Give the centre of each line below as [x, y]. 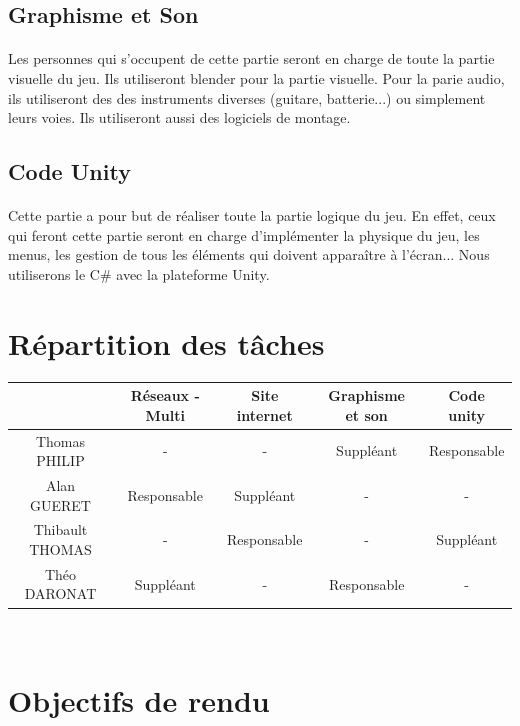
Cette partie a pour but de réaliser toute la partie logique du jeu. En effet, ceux [252, 215]
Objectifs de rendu [139, 700]
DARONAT [60, 593]
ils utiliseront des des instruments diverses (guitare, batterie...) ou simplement [247, 97]
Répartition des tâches [166, 342]
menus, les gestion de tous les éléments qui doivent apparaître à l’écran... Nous [249, 254]
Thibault [60, 529]
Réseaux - [165, 395]
